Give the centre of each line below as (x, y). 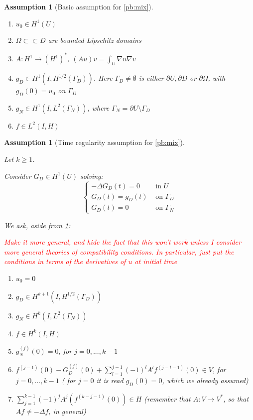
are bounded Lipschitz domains (95, 40)
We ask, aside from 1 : (37, 225)
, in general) (67, 411)
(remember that (167, 398)
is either (151, 78)
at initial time (156, 261)
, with (217, 78)
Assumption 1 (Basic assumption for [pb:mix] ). (79, 6)
